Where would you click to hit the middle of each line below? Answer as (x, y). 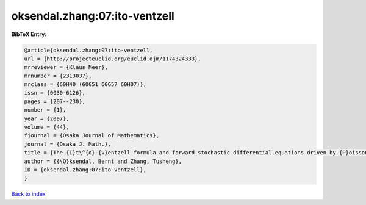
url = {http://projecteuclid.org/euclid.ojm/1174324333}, (113, 59)
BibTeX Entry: (29, 34)
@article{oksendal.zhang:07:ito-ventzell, (88, 50)
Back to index (28, 194)
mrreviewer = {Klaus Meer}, (66, 67)
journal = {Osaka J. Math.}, (68, 144)
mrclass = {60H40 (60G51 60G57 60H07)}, (85, 85)
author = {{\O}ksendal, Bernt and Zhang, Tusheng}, (103, 161)
